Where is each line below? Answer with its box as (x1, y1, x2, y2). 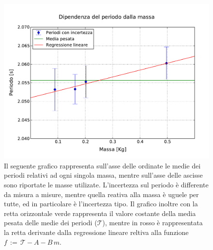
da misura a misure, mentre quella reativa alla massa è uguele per (4, 189, 199, 199)
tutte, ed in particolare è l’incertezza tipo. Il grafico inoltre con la (4, 199, 198, 209)
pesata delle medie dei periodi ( (4, 217, 97, 228)
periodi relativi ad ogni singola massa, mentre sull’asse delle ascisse (4, 170, 203, 180)
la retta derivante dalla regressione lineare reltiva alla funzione (4, 227, 189, 237)
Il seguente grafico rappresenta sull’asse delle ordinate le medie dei (4, 160, 201, 170)
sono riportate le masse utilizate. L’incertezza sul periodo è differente (4, 180, 209, 190)
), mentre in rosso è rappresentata (102, 217, 203, 228)
